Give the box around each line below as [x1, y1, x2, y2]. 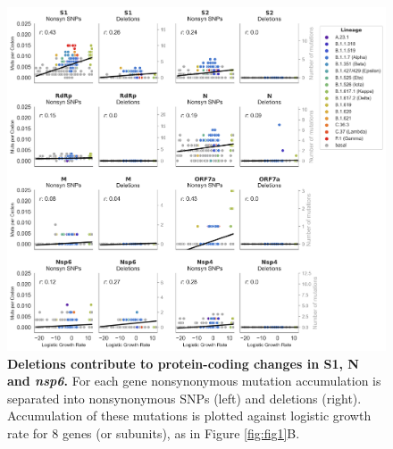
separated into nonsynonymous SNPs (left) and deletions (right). [7, 388, 362, 407]
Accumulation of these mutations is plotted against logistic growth [7, 406, 372, 425]
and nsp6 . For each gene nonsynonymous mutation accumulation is [7, 371, 381, 390]
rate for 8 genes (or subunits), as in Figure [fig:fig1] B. [7, 424, 300, 442]
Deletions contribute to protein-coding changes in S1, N [7, 353, 359, 372]
